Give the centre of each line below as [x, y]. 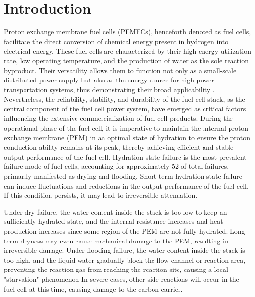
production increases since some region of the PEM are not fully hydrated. [116, 231]
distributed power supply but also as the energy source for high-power [109, 80]
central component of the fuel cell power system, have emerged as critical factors [125, 108]
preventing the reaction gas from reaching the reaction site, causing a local [116, 269]
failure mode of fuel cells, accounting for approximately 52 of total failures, [116, 166]
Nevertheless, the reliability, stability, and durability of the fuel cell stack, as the [125, 99]
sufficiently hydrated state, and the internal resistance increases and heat [114, 221]
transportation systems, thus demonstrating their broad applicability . [109, 89]
